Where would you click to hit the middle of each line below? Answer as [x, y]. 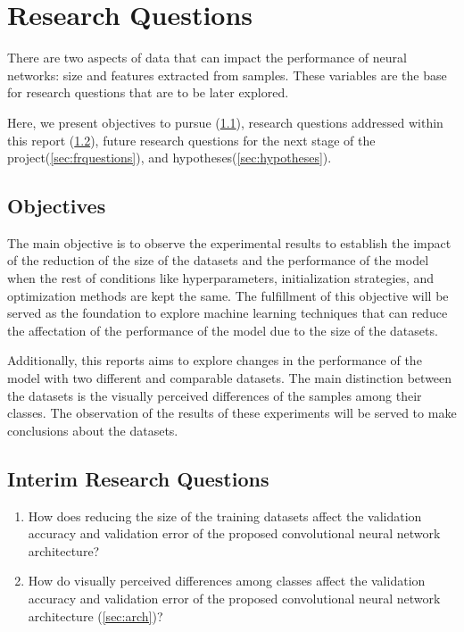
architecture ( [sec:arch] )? [95, 615]
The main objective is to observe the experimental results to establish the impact [229, 242]
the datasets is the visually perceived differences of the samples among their [215, 395]
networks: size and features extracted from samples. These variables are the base [227, 75]
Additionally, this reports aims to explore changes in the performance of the [215, 360]
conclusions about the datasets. [93, 430]
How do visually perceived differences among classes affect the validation [227, 581]
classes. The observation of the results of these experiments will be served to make [232, 413]
